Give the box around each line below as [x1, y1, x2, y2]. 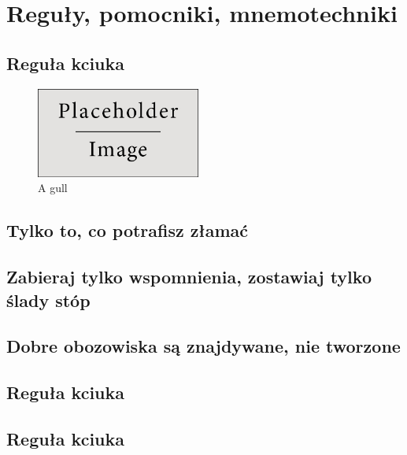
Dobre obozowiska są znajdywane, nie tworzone [6, 334, 401, 358]
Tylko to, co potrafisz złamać [6, 218, 248, 242]
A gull [38, 179, 68, 196]
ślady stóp [6, 287, 91, 312]
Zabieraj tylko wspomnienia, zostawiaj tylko [6, 264, 372, 289]
